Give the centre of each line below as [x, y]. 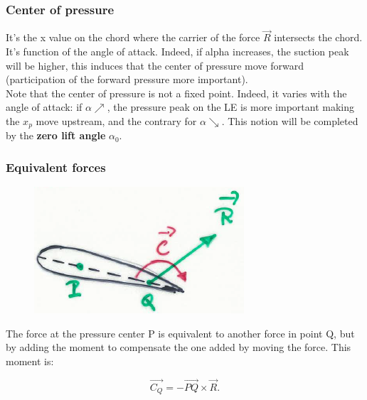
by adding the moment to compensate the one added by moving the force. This [179, 347]
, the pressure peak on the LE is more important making [230, 107]
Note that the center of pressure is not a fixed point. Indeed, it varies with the [176, 93]
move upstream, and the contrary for [116, 121]
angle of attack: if [44, 107]
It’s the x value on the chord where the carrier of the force [133, 37]
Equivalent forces [56, 167]
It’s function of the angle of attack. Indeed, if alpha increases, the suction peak [177, 52]
